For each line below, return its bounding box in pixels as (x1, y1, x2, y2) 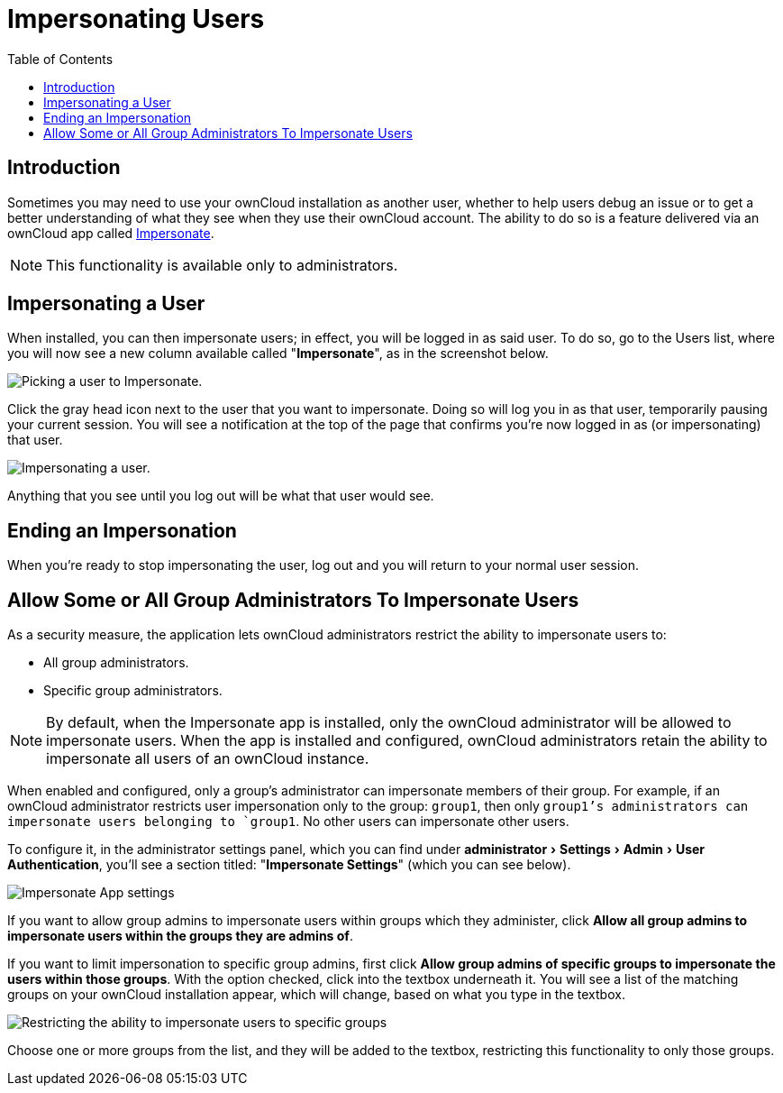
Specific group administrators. (43, 683, 223, 699)
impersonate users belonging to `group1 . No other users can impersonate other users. (7, 813, 569, 830)
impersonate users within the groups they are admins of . (7, 928, 353, 944)
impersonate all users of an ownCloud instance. (46, 749, 369, 768)
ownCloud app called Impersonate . (7, 225, 214, 241)
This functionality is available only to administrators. (46, 255, 398, 274)
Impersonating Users (7, 4, 265, 34)
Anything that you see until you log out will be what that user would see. (7, 488, 434, 504)
